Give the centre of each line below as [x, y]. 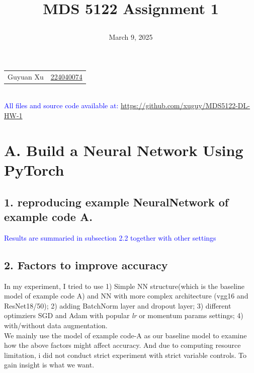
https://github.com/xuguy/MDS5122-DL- [185, 105]
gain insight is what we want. [49, 365]
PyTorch [34, 169]
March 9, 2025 [131, 37]
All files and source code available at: [61, 105]
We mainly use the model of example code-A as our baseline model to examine [125, 335]
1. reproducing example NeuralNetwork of [116, 202]
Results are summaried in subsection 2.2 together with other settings [110, 237]
